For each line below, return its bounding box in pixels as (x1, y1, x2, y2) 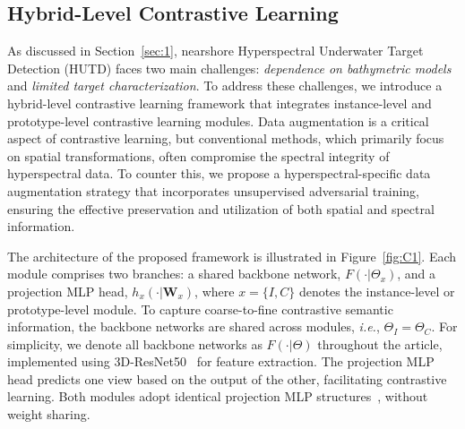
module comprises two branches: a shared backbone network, (7, 264, 341, 283)
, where (194, 281, 235, 300)
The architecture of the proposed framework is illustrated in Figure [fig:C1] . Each (7, 246, 457, 265)
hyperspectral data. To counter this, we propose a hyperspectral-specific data (7, 164, 431, 183)
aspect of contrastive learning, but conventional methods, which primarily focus (7, 129, 444, 148)
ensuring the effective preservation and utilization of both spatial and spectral (7, 199, 435, 218)
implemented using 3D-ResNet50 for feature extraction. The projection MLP (7, 352, 435, 371)
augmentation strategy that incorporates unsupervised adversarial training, (7, 181, 419, 200)
